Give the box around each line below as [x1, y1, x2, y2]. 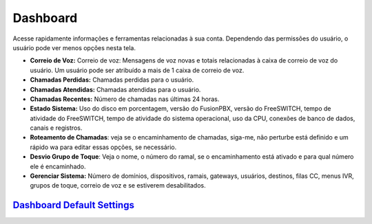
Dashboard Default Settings [12, 199, 134, 211]
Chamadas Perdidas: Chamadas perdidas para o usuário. [30, 76, 194, 84]
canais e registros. [30, 124, 83, 132]
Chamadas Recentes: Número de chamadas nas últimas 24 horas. [30, 95, 220, 103]
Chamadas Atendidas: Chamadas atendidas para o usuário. [30, 85, 201, 93]
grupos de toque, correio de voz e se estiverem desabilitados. [30, 181, 206, 190]
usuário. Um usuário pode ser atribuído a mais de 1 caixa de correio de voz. [30, 66, 245, 74]
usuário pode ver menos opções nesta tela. [12, 43, 136, 52]
